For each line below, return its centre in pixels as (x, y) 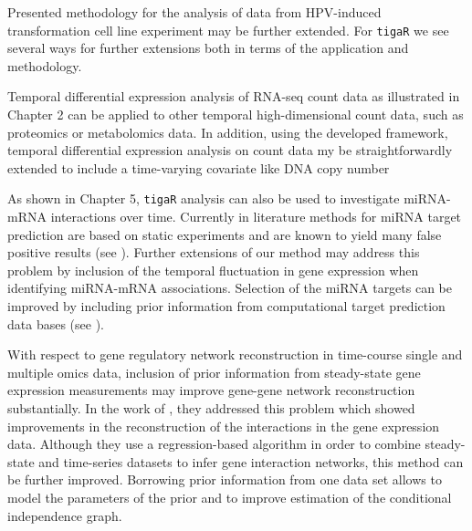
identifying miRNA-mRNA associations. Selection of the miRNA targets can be (230, 288)
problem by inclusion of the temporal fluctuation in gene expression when (213, 270)
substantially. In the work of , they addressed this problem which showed (211, 408)
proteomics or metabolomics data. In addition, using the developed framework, (228, 132)
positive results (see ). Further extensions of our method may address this (214, 252)
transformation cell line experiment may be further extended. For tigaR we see (228, 30)
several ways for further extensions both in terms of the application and (208, 48)
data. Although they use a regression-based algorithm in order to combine (214, 444)
